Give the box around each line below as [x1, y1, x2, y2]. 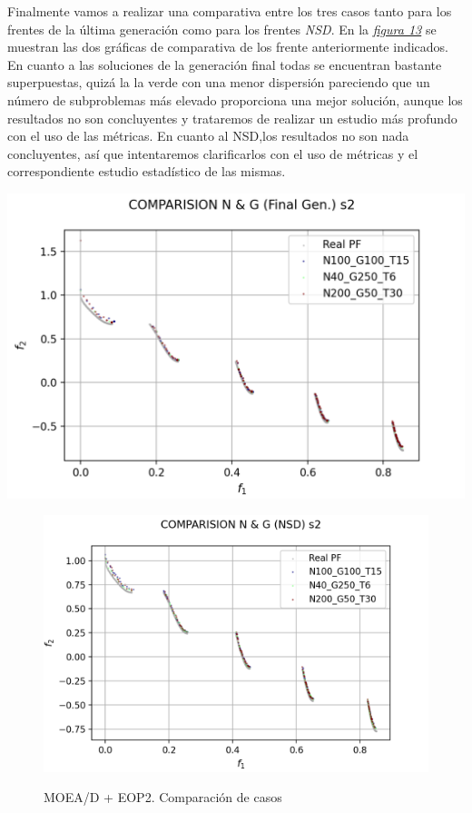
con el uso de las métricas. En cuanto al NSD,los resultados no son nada [7, 126, 409, 145]
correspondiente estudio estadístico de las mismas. [7, 162, 286, 181]
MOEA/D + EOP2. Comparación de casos [44, 788, 282, 807]
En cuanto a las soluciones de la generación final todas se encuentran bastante [7, 55, 442, 74]
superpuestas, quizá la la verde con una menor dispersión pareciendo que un [7, 73, 430, 92]
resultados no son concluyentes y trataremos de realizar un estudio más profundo [7, 108, 457, 127]
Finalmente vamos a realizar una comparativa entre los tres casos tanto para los [7, 2, 452, 20]
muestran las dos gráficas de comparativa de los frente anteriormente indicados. [7, 37, 448, 56]
